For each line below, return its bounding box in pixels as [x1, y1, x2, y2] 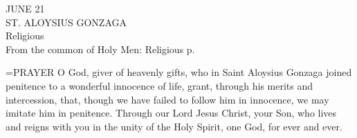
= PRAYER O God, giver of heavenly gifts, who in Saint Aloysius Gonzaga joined [6, 65, 352, 79]
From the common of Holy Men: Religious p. [6, 41, 195, 56]
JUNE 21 [6, 1, 45, 15]
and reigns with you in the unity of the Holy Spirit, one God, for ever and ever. [6, 119, 342, 133]
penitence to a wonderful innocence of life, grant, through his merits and [6, 78, 313, 92]
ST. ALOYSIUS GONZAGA [6, 14, 127, 29]
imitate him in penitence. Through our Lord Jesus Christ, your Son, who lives [6, 106, 337, 120]
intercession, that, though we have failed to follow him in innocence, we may [6, 92, 329, 106]
